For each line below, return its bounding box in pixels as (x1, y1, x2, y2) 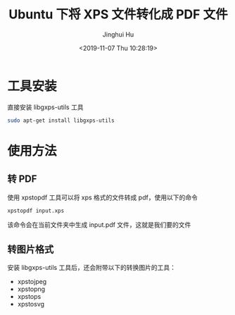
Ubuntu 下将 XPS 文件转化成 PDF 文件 (8, 6, 228, 23)
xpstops (17, 292, 42, 301)
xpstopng (17, 285, 46, 293)
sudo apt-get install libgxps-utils (7, 117, 115, 124)
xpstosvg (17, 300, 44, 309)
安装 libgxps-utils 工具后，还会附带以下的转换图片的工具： (7, 264, 176, 272)
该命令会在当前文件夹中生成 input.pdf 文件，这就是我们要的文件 (7, 221, 191, 229)
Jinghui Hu (102, 30, 134, 39)
